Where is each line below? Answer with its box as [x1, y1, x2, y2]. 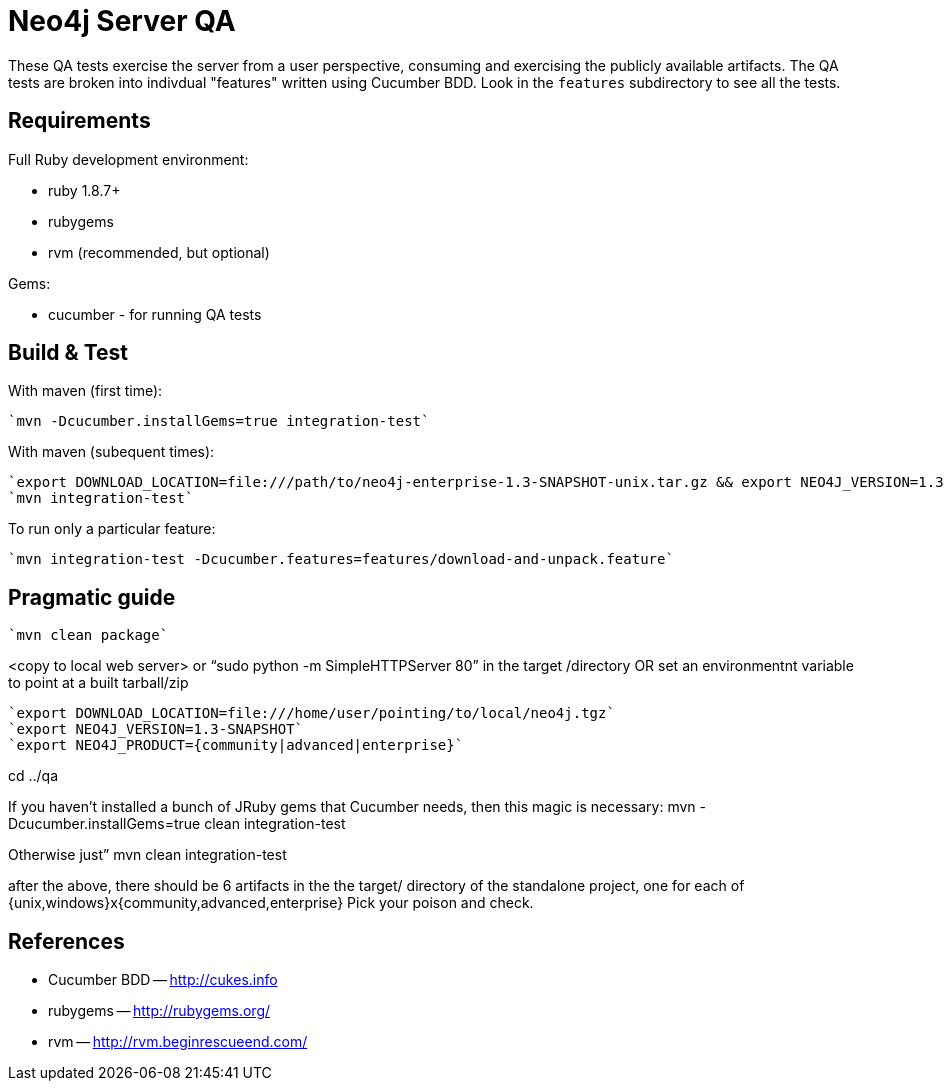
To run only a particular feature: [8, 520, 216, 538]
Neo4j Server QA [8, 4, 236, 38]
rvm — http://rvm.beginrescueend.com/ [48, 1033, 308, 1051]
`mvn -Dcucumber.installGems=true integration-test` [8, 413, 430, 430]
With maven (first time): [8, 382, 163, 400]
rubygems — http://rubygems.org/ [48, 1002, 271, 1020]
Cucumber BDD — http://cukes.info [48, 971, 278, 989]
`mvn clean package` [8, 627, 169, 644]
